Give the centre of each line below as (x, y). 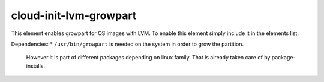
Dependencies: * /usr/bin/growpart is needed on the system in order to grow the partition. (127, 44)
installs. (35, 66)
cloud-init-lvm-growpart (74, 15)
